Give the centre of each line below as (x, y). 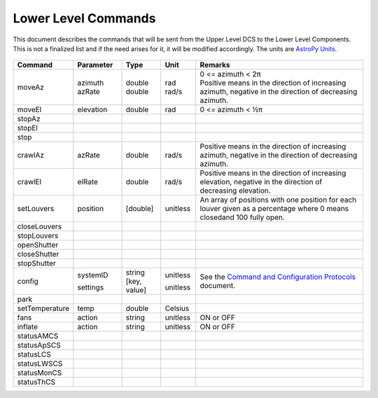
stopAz (29, 119)
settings (91, 287)
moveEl (29, 110)
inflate (28, 327)
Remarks (215, 65)
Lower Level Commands (84, 18)
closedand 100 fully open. (242, 217)
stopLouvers (38, 236)
